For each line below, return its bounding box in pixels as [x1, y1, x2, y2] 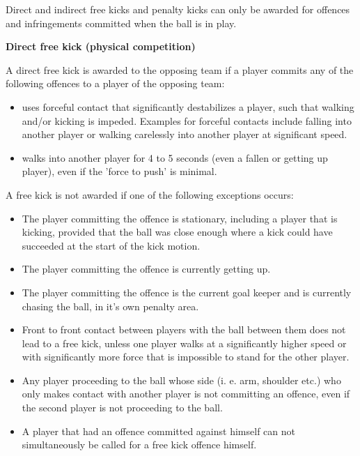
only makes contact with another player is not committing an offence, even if [22, 386, 350, 401]
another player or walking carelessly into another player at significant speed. [22, 127, 347, 142]
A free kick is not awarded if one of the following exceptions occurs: [6, 187, 294, 202]
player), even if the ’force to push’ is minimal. [22, 164, 217, 178]
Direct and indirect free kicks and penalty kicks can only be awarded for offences [6, 2, 350, 16]
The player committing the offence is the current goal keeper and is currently [22, 284, 352, 299]
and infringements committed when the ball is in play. [6, 15, 237, 30]
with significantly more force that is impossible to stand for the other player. [22, 349, 350, 364]
